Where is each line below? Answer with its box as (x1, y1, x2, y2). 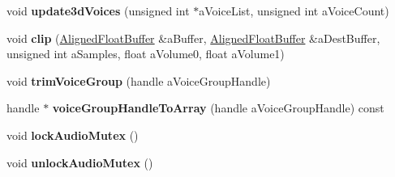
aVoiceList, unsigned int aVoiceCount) (199, 2, 389, 19)
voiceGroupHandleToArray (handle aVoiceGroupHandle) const (52, 99, 384, 116)
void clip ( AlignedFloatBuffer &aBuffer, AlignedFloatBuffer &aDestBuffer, (6, 29, 380, 46)
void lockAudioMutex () (6, 126, 139, 143)
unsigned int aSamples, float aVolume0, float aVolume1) (6, 45, 285, 62)
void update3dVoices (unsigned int (6, 2, 190, 19)
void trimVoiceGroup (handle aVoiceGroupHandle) (6, 72, 271, 89)
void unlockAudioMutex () (6, 154, 153, 171)
